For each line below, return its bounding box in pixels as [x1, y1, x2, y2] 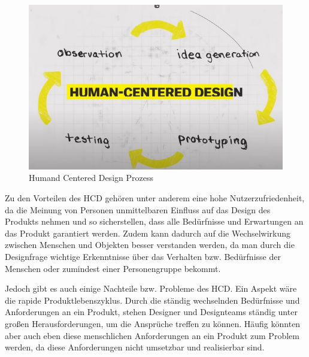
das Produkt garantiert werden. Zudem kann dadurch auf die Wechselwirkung [5, 226, 291, 239]
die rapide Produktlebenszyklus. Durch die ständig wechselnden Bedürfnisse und [5, 294, 300, 306]
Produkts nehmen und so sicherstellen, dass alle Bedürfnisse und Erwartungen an [5, 215, 304, 228]
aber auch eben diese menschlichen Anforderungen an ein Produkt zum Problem [5, 329, 299, 341]
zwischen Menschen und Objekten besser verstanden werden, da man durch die [5, 238, 295, 251]
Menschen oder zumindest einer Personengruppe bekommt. [5, 262, 221, 274]
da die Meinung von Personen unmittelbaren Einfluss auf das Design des [5, 203, 271, 216]
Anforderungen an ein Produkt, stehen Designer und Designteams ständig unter [5, 305, 298, 318]
